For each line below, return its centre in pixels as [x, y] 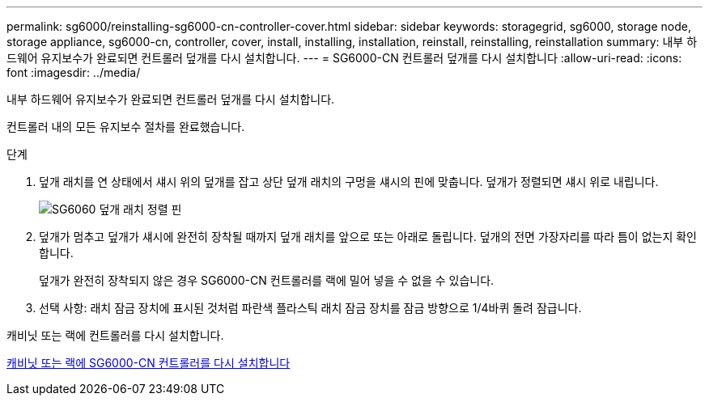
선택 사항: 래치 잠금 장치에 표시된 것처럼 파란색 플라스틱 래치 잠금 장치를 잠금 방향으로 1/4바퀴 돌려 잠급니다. [310, 308]
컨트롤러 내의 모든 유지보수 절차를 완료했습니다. [126, 127]
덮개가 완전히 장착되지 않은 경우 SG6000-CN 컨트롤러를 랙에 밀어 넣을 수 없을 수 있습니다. [267, 280]
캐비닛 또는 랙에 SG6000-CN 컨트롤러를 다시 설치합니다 [149, 363]
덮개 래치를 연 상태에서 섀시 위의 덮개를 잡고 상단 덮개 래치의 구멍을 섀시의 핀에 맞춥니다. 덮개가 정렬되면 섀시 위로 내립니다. [349, 182]
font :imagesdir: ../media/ [74, 72]
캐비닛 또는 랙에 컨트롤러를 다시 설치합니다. [115, 335]
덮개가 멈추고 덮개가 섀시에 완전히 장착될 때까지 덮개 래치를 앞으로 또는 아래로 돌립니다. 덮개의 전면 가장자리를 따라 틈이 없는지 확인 [368, 237]
